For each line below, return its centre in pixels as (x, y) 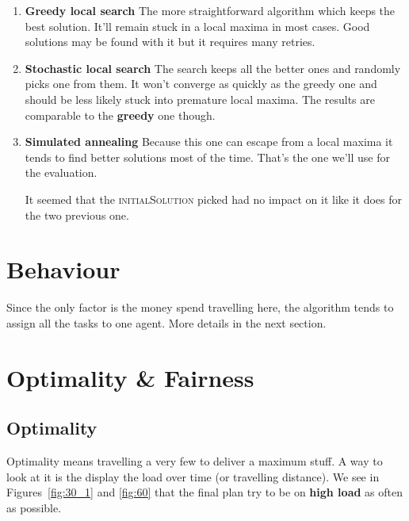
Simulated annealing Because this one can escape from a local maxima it (209, 142)
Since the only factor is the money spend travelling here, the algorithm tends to (200, 307)
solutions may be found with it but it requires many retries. (170, 42)
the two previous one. (77, 215)
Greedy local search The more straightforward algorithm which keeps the (210, 10)
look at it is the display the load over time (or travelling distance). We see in (193, 476)
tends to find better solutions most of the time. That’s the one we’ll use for (207, 157)
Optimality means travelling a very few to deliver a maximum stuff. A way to (195, 461)
